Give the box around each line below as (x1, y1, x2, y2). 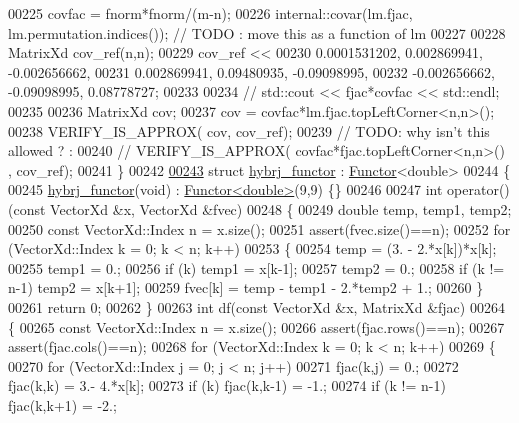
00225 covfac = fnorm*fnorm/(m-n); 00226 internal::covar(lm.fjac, (8, 3, 413, 23)
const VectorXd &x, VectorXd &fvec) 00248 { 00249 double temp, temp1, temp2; (13, 198, 512, 219)
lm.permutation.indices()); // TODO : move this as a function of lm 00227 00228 (8, 22, 506, 43)
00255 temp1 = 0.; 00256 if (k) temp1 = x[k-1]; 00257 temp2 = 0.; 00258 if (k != (8, 257, 505, 278)
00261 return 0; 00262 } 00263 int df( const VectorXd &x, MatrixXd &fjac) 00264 (8, 296, 505, 317)
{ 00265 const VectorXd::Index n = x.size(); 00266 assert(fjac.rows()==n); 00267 (8, 316, 505, 337)
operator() (447, 179, 510, 200)
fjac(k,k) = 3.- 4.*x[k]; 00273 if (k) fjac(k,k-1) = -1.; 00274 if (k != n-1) (8, 375, 446, 396)
